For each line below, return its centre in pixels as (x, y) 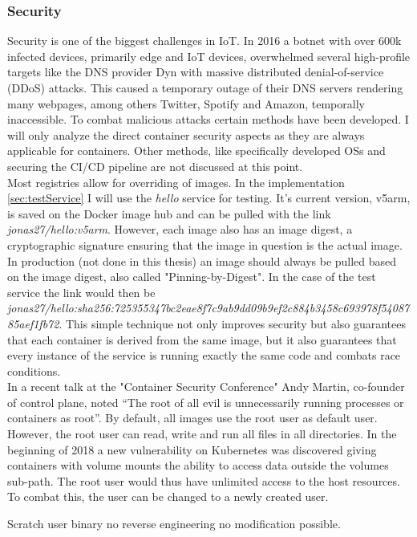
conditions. (34, 370)
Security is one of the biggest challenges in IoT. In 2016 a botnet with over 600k (204, 41)
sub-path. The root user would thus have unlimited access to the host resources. (204, 480)
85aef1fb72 (33, 323)
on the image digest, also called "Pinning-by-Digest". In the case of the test (192, 277)
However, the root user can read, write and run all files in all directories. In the (202, 434)
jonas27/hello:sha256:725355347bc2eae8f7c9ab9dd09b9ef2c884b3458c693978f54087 (208, 308)
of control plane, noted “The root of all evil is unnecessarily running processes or (206, 402)
